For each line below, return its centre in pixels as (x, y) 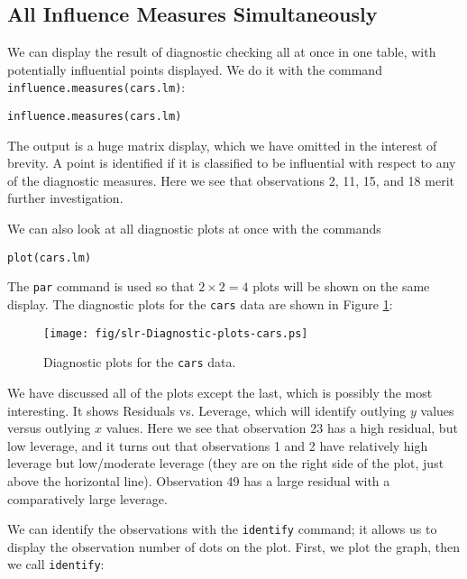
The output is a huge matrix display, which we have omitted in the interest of (222, 145)
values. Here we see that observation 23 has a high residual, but (282, 428)
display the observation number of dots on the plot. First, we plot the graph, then (233, 546)
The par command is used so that (101, 286)
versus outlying (49, 428)
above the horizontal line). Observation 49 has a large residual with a (199, 480)
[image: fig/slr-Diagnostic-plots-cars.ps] (176, 333)
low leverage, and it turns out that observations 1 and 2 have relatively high (218, 445)
